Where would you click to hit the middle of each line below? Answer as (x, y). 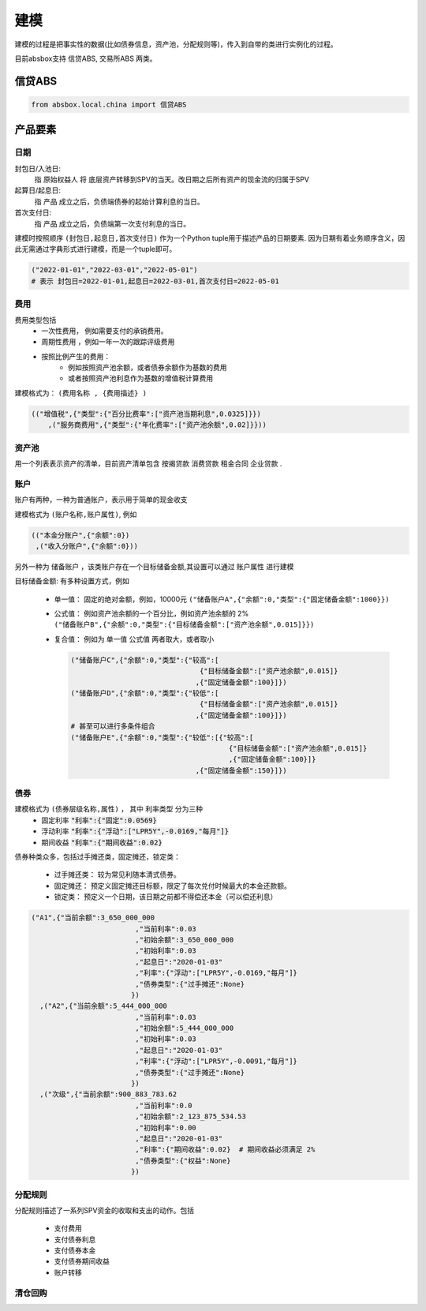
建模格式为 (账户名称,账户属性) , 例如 (76, 514)
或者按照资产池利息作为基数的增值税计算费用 (140, 378)
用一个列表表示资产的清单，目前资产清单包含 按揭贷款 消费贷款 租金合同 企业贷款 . (148, 463)
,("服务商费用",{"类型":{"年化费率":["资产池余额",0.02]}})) (157, 425)
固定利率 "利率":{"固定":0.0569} (99, 820)
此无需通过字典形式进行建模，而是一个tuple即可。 (95, 249)
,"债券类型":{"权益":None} (183, 1161)
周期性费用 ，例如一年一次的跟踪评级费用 (108, 342)
